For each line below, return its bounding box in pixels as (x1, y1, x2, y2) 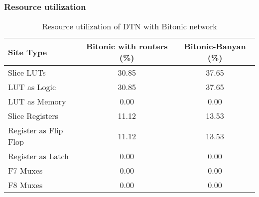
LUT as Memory (8, 96, 66, 107)
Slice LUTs (8, 67, 46, 79)
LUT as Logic (8, 81, 56, 93)
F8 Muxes (8, 179, 43, 191)
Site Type (8, 46, 47, 58)
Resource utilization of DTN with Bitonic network (42, 20, 217, 32)
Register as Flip (8, 124, 63, 136)
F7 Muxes (8, 165, 43, 177)
